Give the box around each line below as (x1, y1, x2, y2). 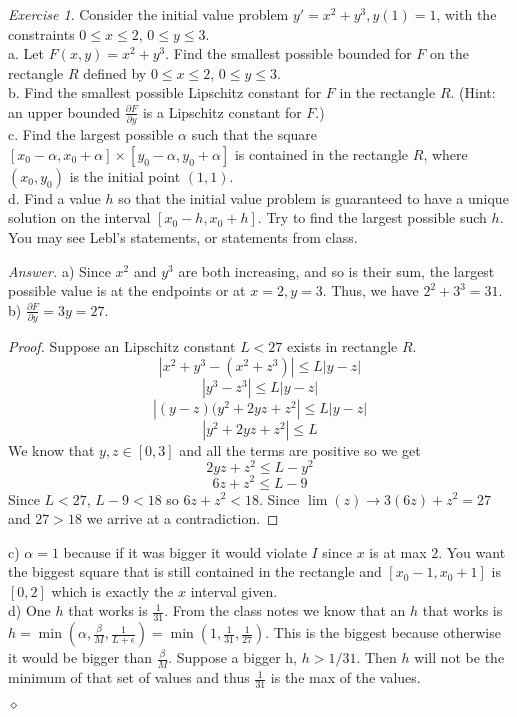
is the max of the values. (270, 667, 421, 688)
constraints (8, 23, 75, 44)
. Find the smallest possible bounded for (165, 43, 412, 64)
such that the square (191, 124, 318, 145)
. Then (356, 647, 397, 668)
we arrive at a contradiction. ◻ (86, 508, 279, 529)
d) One (8, 600, 51, 621)
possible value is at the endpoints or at (8, 280, 246, 301)
